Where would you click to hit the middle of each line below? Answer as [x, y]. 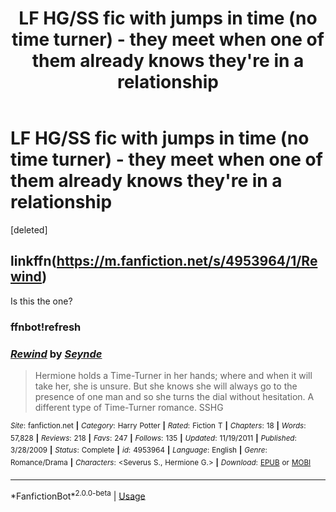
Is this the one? [41, 301]
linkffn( [33, 261]
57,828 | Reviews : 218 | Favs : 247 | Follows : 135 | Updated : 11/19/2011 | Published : [153, 438]
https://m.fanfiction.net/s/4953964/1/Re [187, 261]
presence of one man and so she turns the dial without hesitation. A [174, 396]
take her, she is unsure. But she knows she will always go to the [166, 386]
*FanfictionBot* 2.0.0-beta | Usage [78, 495]
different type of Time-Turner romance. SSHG [129, 407]
